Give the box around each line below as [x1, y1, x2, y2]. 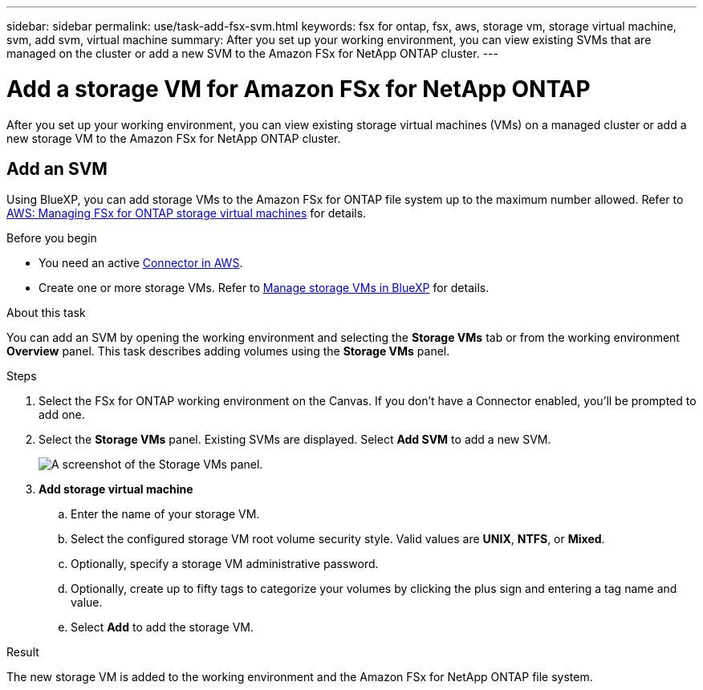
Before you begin [6, 231, 97, 246]
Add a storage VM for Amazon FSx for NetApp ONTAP [6, 75, 591, 103]
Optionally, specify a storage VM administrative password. [71, 557, 379, 571]
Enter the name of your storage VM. [71, 507, 260, 522]
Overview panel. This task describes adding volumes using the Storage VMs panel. [6, 344, 450, 359]
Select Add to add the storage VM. [71, 620, 254, 635]
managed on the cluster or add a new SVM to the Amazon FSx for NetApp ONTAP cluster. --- [6, 47, 498, 60]
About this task [6, 306, 86, 320]
